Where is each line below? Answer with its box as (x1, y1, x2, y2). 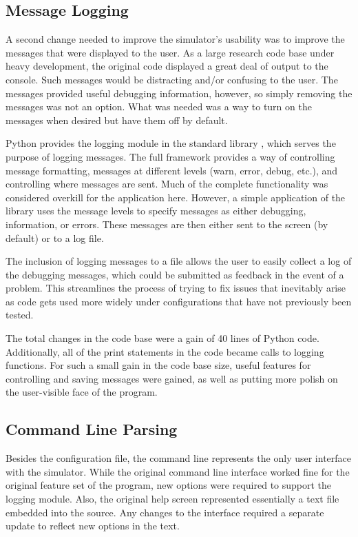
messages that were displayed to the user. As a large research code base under (6, 45, 335, 59)
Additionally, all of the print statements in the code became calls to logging (6, 344, 324, 358)
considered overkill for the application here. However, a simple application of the (6, 190, 346, 204)
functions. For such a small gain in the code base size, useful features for (6, 358, 311, 372)
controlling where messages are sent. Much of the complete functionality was (6, 176, 328, 191)
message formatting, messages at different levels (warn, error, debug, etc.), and (6, 163, 338, 177)
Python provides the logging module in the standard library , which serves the (6, 136, 336, 150)
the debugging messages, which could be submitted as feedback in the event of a (6, 267, 344, 281)
